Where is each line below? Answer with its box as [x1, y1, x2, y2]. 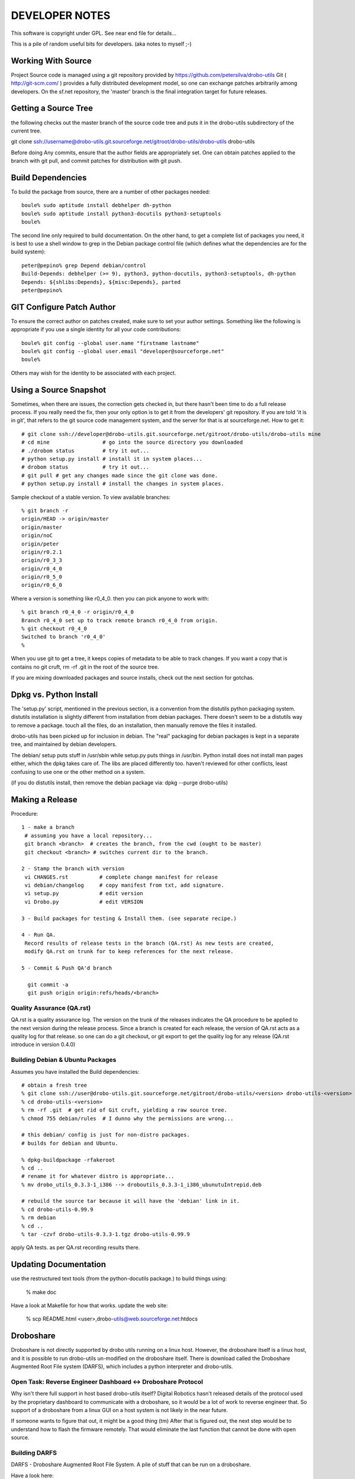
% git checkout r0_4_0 [21, 625, 88, 632]
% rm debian [21, 1215, 56, 1221]
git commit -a [27, 981, 69, 988]
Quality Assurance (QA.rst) [11, 1003, 91, 1012]
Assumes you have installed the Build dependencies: [11, 1068, 140, 1075]
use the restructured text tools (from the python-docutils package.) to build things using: [11, 1275, 227, 1282]
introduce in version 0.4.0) [11, 1041, 76, 1048]
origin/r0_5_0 [21, 574, 62, 580]
